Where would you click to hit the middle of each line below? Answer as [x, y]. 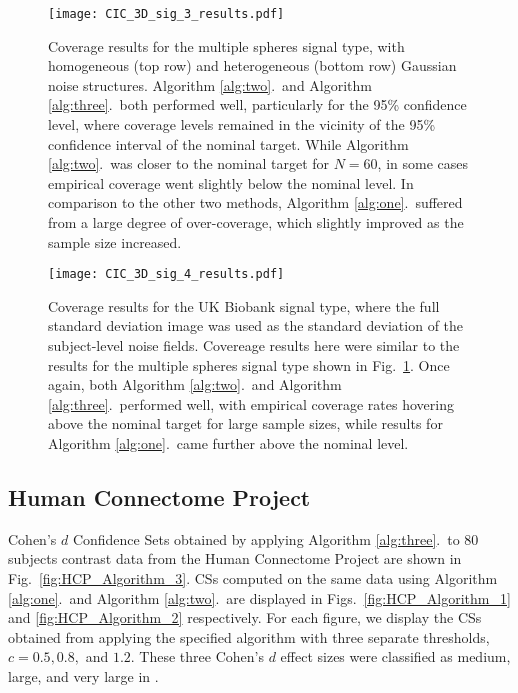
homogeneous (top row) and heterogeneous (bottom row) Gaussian [252, 65]
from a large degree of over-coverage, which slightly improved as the [256, 222]
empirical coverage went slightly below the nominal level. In [231, 182]
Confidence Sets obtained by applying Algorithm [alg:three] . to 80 [275, 538]
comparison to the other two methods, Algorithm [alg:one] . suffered [255, 202]
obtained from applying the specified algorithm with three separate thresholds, [249, 636]
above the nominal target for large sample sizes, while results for [245, 423]
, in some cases [423, 163]
